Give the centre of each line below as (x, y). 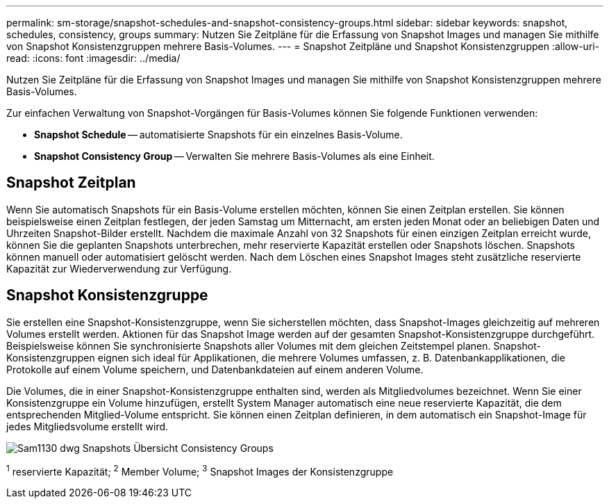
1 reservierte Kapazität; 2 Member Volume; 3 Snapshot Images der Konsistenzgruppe (200, 470)
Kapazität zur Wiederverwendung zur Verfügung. (119, 268)
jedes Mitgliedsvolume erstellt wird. (87, 426)
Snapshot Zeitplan (71, 183)
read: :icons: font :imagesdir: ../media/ (93, 58)
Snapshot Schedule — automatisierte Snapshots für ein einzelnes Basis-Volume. (218, 135)
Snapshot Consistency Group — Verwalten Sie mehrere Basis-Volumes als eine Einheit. (234, 156)
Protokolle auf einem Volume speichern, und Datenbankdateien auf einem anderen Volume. (215, 369)
